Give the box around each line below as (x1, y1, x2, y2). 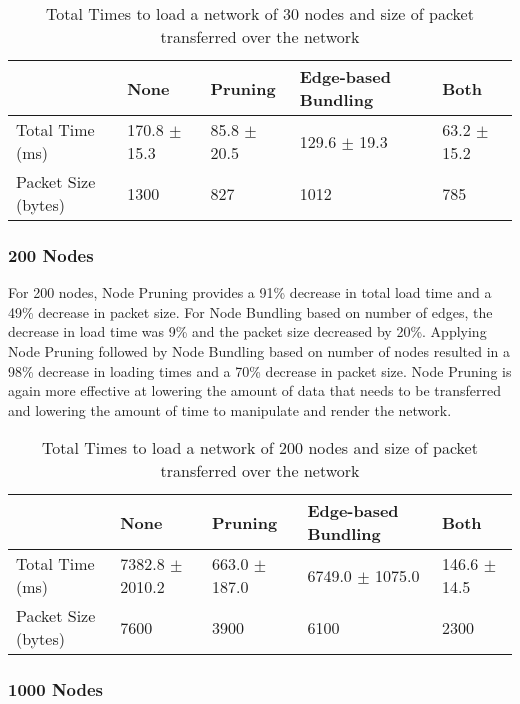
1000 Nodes (8, 677, 104, 702)
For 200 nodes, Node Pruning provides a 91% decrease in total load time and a (8, 282, 492, 303)
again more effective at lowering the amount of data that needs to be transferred (8, 380, 502, 401)
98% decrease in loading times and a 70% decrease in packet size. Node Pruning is (8, 360, 512, 381)
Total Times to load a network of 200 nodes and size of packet (42, 436, 478, 460)
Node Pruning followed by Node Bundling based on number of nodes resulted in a (8, 341, 511, 361)
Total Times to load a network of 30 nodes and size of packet (46, 2, 474, 25)
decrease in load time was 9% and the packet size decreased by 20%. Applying (8, 321, 487, 342)
